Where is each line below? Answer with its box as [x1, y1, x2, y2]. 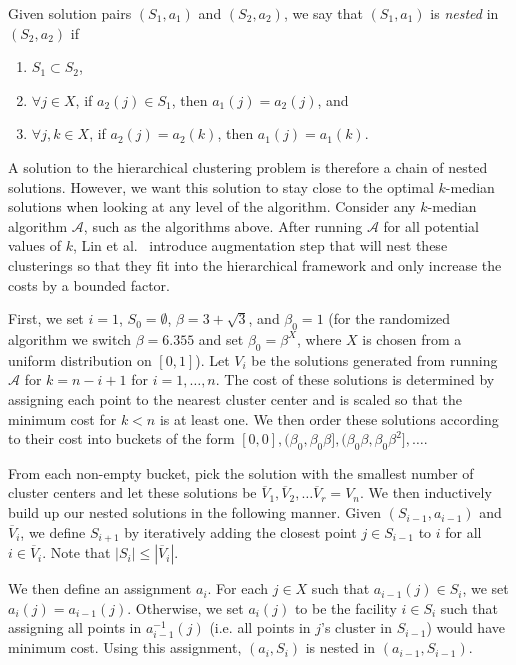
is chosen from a [362, 328, 462, 349]
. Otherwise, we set [127, 597, 244, 618]
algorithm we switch [8, 328, 131, 349]
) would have [426, 617, 505, 638]
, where [297, 328, 342, 349]
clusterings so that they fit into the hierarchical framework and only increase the [8, 254, 502, 275]
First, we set [8, 308, 84, 329]
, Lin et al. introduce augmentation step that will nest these [72, 235, 448, 256]
